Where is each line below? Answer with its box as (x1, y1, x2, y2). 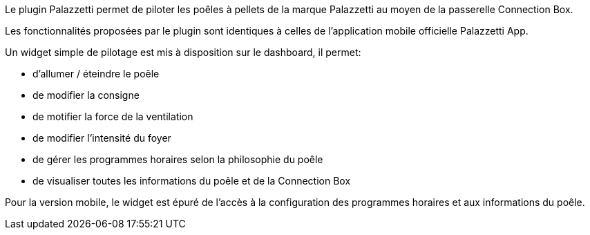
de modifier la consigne (32, 89, 140, 101)
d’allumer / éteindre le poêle (32, 68, 160, 79)
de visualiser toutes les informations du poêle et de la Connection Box (32, 175, 351, 187)
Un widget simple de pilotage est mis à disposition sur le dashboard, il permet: (5, 46, 361, 58)
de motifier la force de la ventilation (32, 111, 193, 122)
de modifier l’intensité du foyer (32, 132, 171, 144)
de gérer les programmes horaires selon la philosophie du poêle (32, 153, 323, 165)
